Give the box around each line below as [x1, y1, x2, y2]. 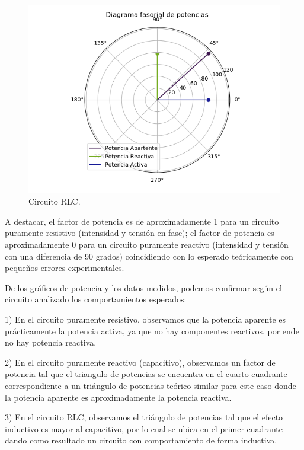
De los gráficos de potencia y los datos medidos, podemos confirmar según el [5, 281, 282, 293]
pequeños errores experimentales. [5, 261, 124, 274]
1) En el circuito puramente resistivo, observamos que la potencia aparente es [5, 312, 286, 325]
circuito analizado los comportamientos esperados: [5, 293, 187, 305]
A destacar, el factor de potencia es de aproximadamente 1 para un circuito [5, 215, 279, 227]
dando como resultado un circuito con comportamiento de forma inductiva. [5, 434, 277, 446]
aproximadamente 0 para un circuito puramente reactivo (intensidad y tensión [5, 238, 289, 250]
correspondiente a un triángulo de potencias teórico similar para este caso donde [5, 379, 296, 391]
